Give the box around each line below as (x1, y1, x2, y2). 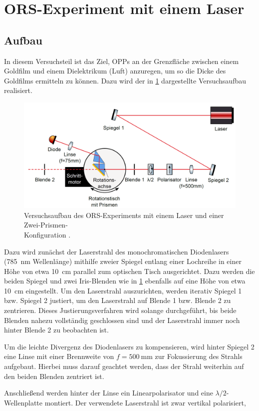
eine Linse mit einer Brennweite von (4, 351, 114, 361)
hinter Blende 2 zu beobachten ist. (4, 324, 109, 335)
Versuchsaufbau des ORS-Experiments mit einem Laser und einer (24, 209, 224, 220)
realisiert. (4, 85, 32, 95)
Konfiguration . (24, 229, 71, 239)
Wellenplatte (4, 397, 43, 407)
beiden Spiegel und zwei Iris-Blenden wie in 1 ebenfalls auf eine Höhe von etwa (4, 275, 246, 286)
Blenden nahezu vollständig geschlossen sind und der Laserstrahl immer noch (4, 314, 240, 325)
